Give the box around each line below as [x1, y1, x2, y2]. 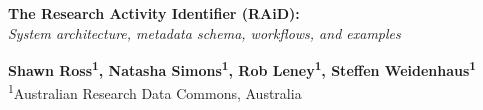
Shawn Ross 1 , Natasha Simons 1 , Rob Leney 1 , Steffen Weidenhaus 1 [8, 57, 477, 80]
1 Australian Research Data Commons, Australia [8, 80, 302, 104]
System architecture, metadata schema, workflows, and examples [8, 22, 401, 43]
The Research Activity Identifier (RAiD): [8, 3, 300, 23]
